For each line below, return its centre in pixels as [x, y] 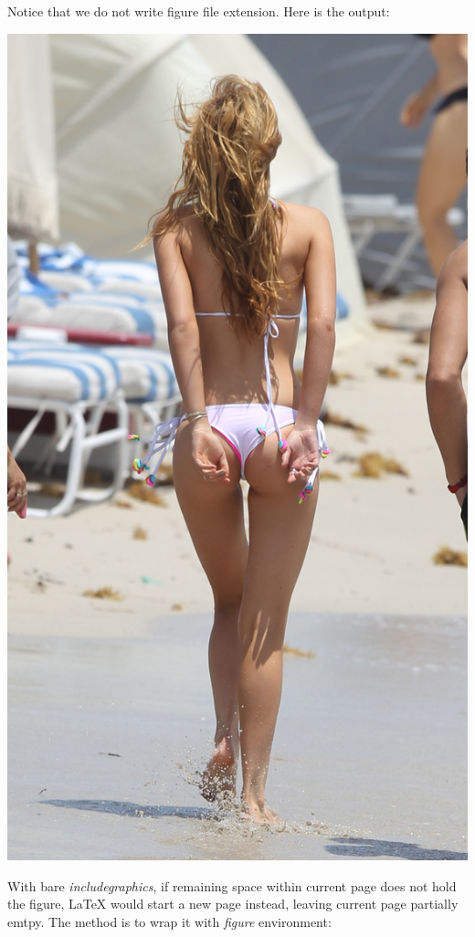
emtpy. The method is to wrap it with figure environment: [169, 921]
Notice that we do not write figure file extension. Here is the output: [199, 11]
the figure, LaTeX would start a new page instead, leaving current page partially [233, 904]
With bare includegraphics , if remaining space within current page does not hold [232, 885]
